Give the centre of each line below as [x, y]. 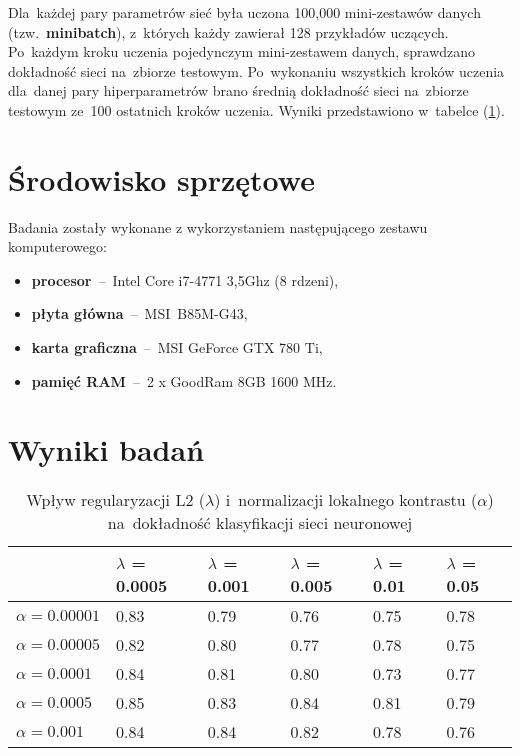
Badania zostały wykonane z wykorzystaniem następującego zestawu [218, 226]
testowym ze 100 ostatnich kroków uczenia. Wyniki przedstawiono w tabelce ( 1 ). [256, 109]
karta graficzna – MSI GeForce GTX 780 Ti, [177, 347]
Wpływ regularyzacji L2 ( [115, 500]
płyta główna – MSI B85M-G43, [139, 313]
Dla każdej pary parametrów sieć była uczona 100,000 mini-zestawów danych [244, 12]
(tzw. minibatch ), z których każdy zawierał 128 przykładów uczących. [228, 31]
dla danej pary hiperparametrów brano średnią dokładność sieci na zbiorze [238, 90]
